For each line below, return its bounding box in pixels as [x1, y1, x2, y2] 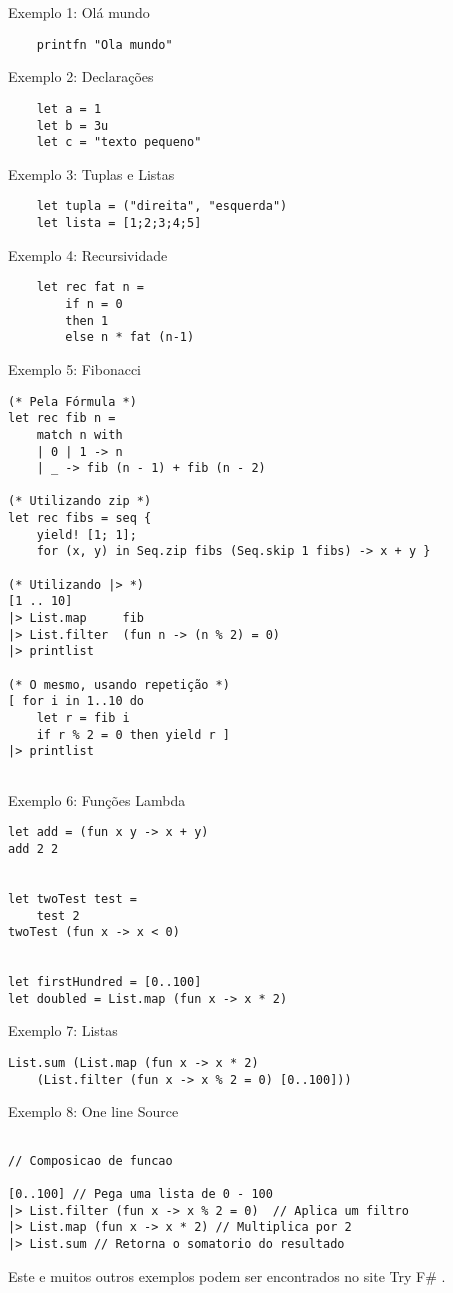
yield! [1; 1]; [36, 527, 137, 542]
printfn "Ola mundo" [36, 37, 173, 52]
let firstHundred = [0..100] [8, 975, 202, 990]
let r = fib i [36, 711, 130, 725]
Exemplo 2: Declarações [8, 66, 154, 87]
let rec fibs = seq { [8, 511, 152, 526]
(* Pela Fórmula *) [8, 394, 137, 409]
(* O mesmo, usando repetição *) [8, 677, 230, 692]
